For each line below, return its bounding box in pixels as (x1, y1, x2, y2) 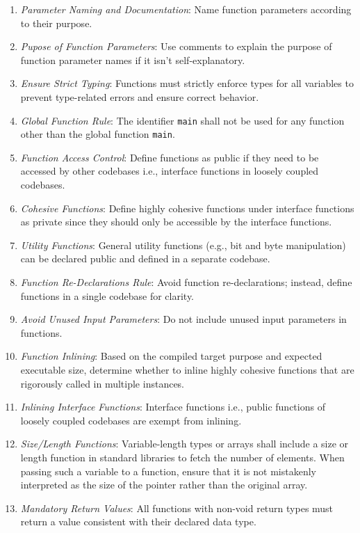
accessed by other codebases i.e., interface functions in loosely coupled (20, 164, 319, 178)
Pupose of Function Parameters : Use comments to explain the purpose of (20, 39, 332, 54)
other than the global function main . (20, 127, 175, 141)
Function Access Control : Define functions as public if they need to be (20, 150, 319, 164)
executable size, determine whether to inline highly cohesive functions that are (20, 363, 354, 376)
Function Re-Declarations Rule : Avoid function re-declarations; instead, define (20, 275, 352, 289)
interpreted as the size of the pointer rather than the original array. (20, 477, 308, 492)
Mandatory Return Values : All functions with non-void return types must (20, 500, 334, 515)
